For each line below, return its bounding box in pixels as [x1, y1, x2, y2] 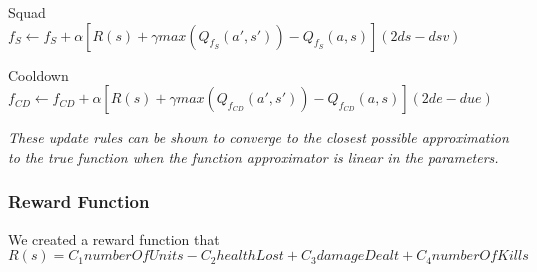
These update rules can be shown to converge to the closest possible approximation [8, 127, 509, 148]
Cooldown [8, 64, 69, 85]
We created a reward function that [8, 228, 220, 249]
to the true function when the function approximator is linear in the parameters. [8, 146, 499, 167]
